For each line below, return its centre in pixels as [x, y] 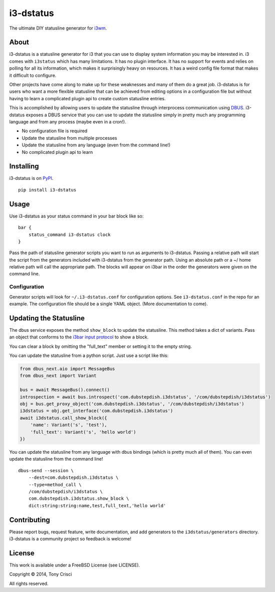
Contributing [30, 520]
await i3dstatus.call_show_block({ [63, 418]
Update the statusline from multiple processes [69, 138]
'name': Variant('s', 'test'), [69, 425]
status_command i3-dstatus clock [70, 235]
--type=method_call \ [55, 484]
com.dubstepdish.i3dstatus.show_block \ [79, 499]
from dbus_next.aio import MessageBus [67, 369]
